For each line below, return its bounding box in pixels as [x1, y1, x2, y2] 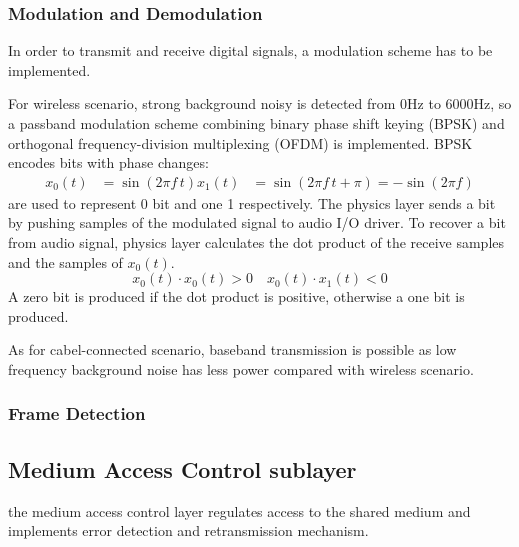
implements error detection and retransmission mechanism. [8, 520, 369, 541]
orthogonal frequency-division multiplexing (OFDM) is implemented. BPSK [8, 132, 473, 153]
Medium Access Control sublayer [8, 453, 357, 484]
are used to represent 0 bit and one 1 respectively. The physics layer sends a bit [8, 192, 496, 213]
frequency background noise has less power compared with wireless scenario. [8, 358, 474, 379]
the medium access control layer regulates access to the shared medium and [8, 500, 471, 521]
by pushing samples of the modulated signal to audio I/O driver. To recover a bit [8, 212, 506, 233]
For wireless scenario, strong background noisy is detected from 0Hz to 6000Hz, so [8, 93, 512, 114]
